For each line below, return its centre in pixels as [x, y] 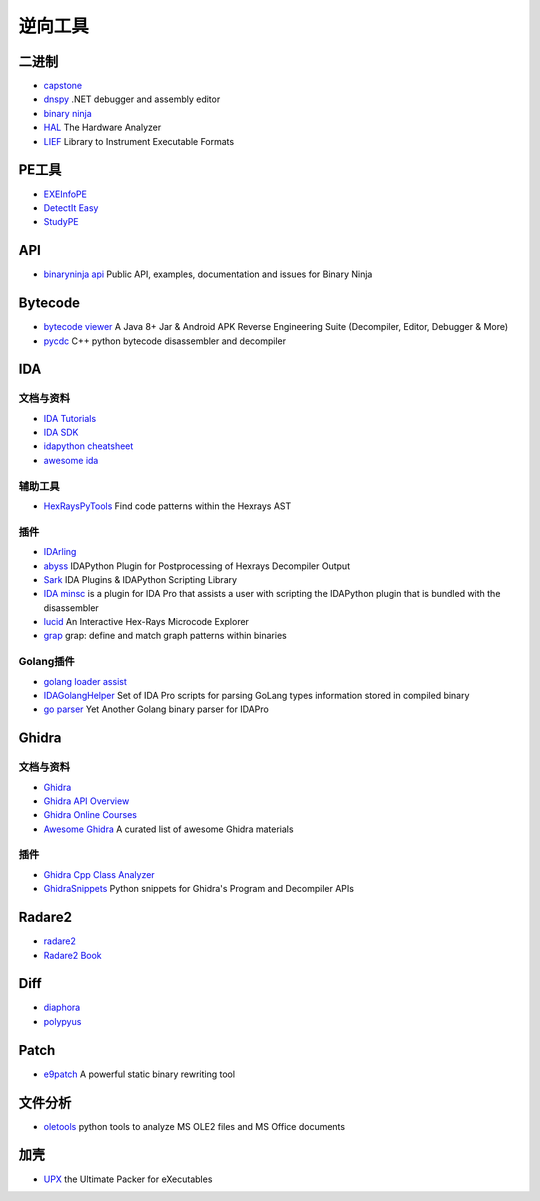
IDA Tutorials [70, 418]
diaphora [62, 1007]
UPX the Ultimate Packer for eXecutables [128, 1179]
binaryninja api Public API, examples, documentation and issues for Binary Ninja [208, 274]
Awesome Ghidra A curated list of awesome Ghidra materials [168, 829]
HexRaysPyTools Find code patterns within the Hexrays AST [167, 506]
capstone [63, 86]
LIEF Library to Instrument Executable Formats [139, 141]
